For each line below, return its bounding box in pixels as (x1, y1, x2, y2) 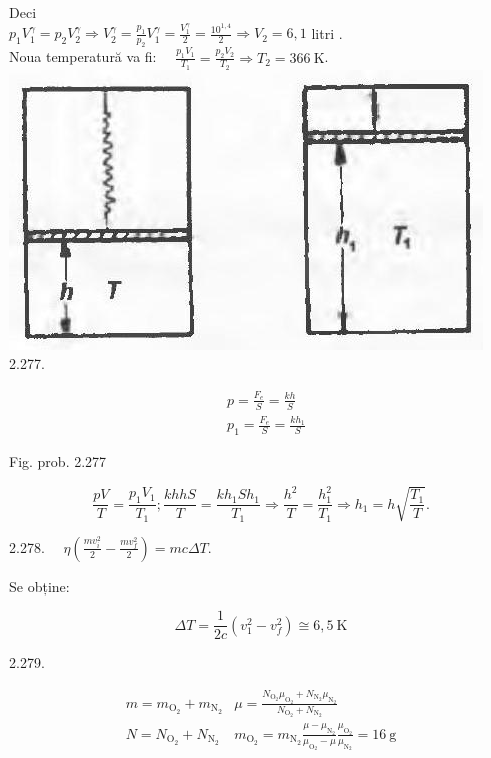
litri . (311, 22, 343, 43)
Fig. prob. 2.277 (9, 451, 107, 472)
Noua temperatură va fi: (9, 46, 157, 67)
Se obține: (9, 575, 70, 596)
